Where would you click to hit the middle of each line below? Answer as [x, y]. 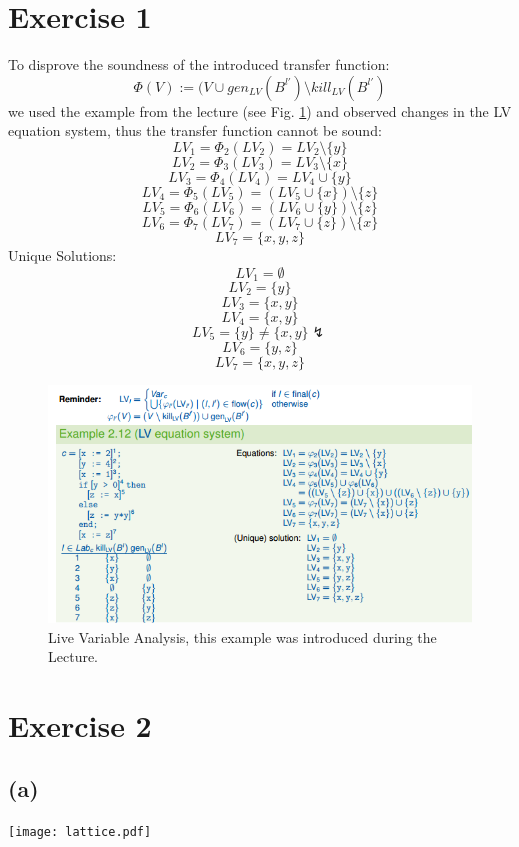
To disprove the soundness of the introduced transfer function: [199, 64]
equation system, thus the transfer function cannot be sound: [195, 130]
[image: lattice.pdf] [80, 832]
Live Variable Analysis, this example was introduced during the [242, 636]
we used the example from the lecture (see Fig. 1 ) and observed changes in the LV [260, 110]
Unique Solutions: [62, 254]
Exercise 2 [80, 724]
